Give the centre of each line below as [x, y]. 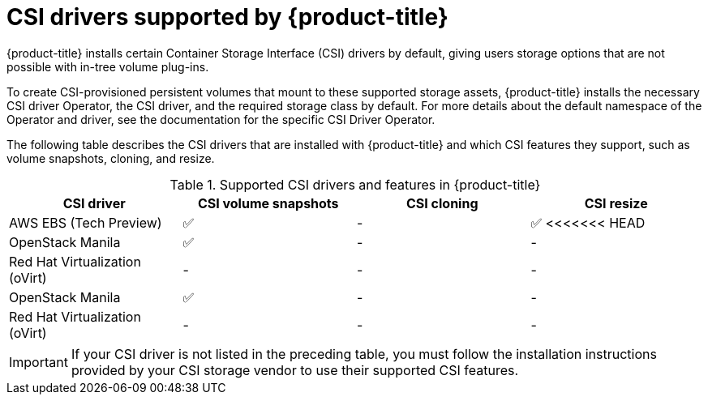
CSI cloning [442, 203]
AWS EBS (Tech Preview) [86, 222]
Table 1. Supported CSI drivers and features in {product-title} [355, 184]
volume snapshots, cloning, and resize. [111, 158]
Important [39, 362]
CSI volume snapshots [268, 203]
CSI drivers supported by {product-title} [227, 17]
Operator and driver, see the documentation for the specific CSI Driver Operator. [221, 119]
